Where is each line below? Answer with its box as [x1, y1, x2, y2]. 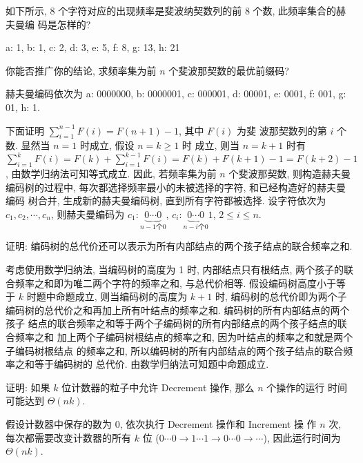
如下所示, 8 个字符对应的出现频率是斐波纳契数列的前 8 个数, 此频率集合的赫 [6, 3, 346, 17]
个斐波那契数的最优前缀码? [168, 63, 289, 77]
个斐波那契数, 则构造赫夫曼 [228, 166, 351, 181]
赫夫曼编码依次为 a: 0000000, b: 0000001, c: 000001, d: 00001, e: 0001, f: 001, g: [6, 86, 346, 101]
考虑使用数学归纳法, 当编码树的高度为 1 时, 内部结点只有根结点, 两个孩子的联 [6, 262, 353, 277]
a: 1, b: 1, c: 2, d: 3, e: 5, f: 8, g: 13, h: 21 [6, 40, 180, 55]
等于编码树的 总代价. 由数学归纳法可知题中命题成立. [34, 357, 269, 371]
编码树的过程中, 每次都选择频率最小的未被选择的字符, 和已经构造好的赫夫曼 [6, 179, 346, 194]
